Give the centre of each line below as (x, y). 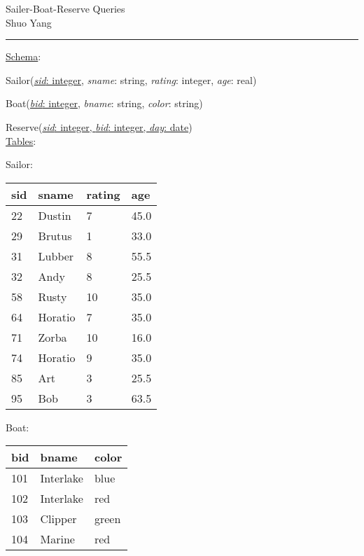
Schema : (23, 56)
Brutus (55, 235)
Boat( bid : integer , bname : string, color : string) (104, 103)
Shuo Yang (29, 22)
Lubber (56, 256)
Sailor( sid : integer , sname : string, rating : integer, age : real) (131, 79)
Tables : (21, 140)
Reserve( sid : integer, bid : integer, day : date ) (99, 126)
